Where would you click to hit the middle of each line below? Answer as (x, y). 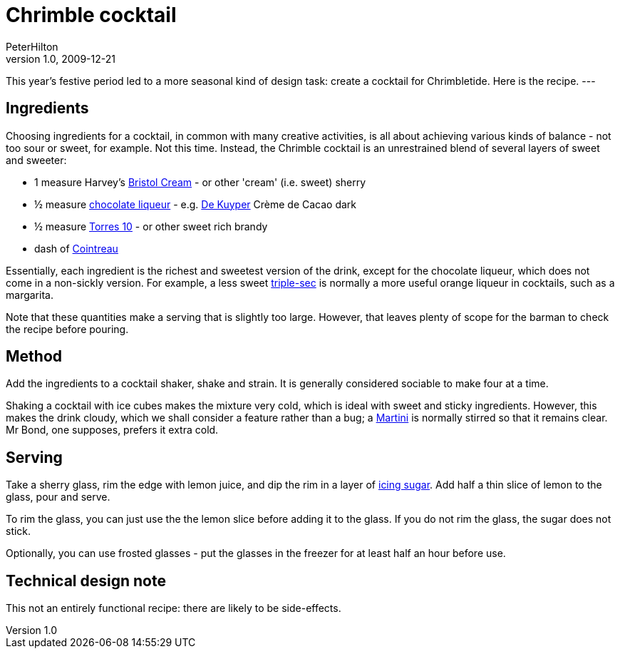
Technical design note (86, 581)
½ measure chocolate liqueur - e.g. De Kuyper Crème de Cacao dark (196, 204)
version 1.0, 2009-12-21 (61, 58)
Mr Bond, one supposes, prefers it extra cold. (112, 430)
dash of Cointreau (76, 248)
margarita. (30, 295)
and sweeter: (36, 160)
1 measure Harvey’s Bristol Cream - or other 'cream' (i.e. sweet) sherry (200, 182)
